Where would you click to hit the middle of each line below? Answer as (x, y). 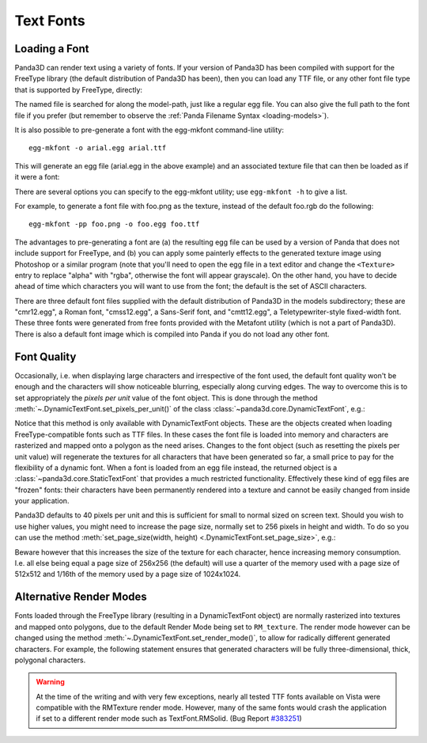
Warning (50, 682)
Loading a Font (52, 49)
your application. (42, 501)
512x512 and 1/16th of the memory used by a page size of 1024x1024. (128, 574)
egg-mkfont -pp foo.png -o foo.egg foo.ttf (114, 224)
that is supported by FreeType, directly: (78, 89)
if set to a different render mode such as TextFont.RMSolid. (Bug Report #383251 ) (169, 718)
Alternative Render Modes (81, 597)
